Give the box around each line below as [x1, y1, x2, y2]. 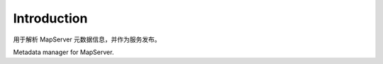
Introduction [13, 11, 88, 26]
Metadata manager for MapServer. [13, 48, 114, 56]
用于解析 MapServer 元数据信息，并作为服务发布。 [13, 35, 161, 44]
